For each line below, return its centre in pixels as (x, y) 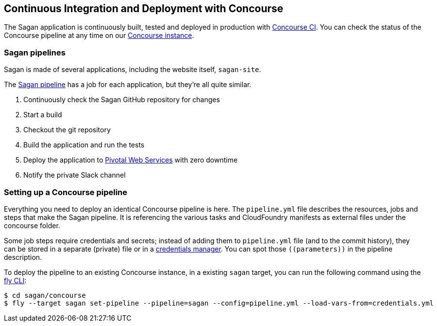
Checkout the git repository (67, 130)
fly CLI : (15, 280)
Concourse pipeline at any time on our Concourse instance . (99, 36)
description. (23, 257)
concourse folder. (32, 225)
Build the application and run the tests (84, 145)
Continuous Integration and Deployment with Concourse (144, 9)
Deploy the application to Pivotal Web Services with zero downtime (131, 160)
